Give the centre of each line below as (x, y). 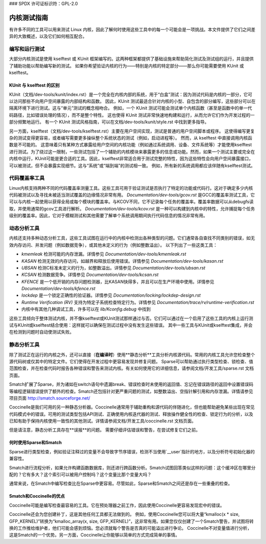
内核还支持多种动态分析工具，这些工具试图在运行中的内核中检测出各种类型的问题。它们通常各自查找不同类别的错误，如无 (132, 238)
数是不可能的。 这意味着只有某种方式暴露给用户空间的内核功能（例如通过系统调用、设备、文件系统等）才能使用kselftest (131, 145)
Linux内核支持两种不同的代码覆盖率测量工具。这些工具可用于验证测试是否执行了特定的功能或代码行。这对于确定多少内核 (131, 188)
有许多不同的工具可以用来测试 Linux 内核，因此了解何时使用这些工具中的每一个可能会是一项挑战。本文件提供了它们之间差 (132, 29)
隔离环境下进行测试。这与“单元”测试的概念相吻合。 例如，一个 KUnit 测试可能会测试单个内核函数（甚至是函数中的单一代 (131, 108)
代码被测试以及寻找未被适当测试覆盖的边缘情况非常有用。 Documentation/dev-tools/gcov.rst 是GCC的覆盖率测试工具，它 (132, 195)
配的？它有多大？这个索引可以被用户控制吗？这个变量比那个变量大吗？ (80, 475)
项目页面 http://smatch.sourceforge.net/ (50, 398)
